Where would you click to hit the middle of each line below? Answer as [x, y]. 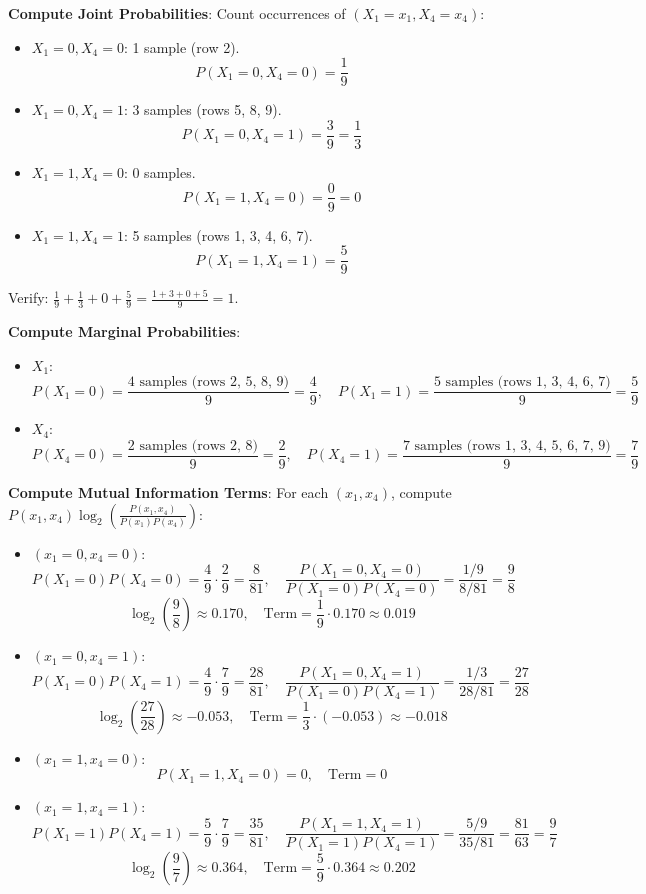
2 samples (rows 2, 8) [192, 445]
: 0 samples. [159, 171]
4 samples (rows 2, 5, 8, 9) [208, 382]
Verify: [28, 297]
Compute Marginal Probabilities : [124, 331]
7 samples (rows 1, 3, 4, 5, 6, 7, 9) [506, 445]
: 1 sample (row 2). [181, 46]
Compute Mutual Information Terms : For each [168, 491]
